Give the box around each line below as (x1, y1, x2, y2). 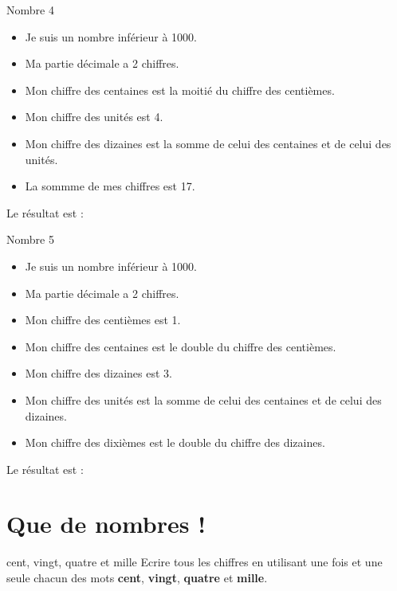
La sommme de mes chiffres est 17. (25, 178, 195, 194)
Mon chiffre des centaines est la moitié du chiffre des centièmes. (25, 81, 335, 98)
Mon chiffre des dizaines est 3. (25, 365, 172, 382)
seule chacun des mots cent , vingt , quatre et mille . (6, 569, 268, 585)
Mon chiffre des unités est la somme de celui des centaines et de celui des (25, 391, 382, 408)
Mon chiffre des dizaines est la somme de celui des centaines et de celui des (25, 135, 391, 151)
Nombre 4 (6, 2, 54, 18)
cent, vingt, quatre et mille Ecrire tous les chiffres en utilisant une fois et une (6, 554, 383, 570)
